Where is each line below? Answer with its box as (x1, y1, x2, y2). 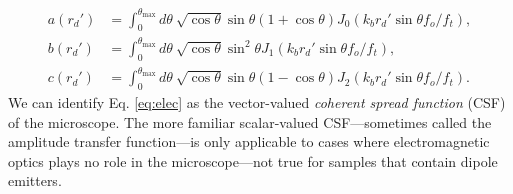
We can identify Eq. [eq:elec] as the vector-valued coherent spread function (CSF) (8, 91, 506, 112)
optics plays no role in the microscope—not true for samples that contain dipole (8, 150, 498, 171)
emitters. (8, 170, 62, 191)
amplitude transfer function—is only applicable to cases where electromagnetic (8, 131, 490, 152)
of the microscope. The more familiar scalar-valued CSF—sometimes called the (8, 111, 492, 132)
